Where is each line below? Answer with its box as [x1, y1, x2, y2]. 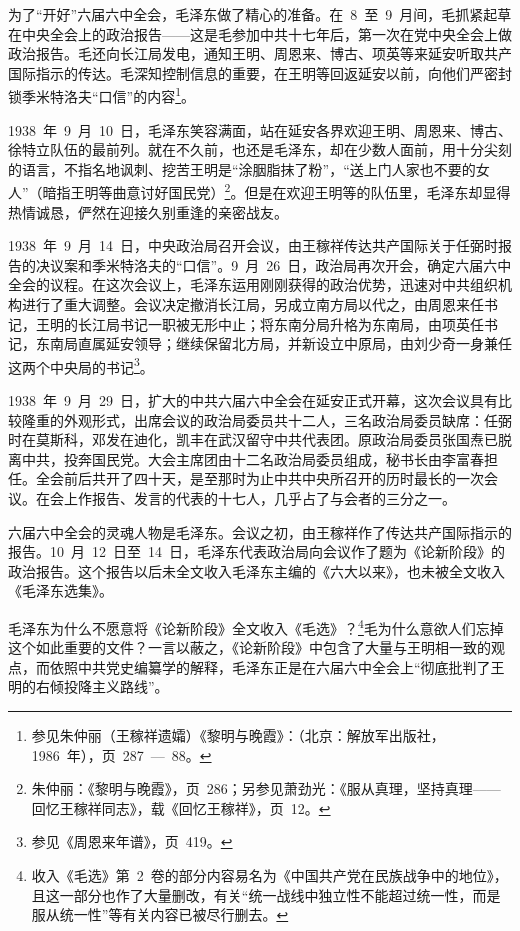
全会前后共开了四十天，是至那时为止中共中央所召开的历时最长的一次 [35, 468, 484, 489]
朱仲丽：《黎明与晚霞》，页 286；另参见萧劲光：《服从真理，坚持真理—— [31, 778, 501, 799]
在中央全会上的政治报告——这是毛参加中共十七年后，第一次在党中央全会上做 [8, 23, 512, 44]
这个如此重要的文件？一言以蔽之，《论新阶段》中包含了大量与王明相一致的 [8, 637, 491, 658]
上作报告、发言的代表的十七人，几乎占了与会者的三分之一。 [63, 488, 456, 509]
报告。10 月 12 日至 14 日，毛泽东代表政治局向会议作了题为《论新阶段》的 [8, 541, 505, 562]
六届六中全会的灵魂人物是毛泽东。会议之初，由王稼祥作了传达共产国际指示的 [8, 521, 512, 542]
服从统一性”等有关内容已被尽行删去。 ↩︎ [31, 904, 289, 925]
